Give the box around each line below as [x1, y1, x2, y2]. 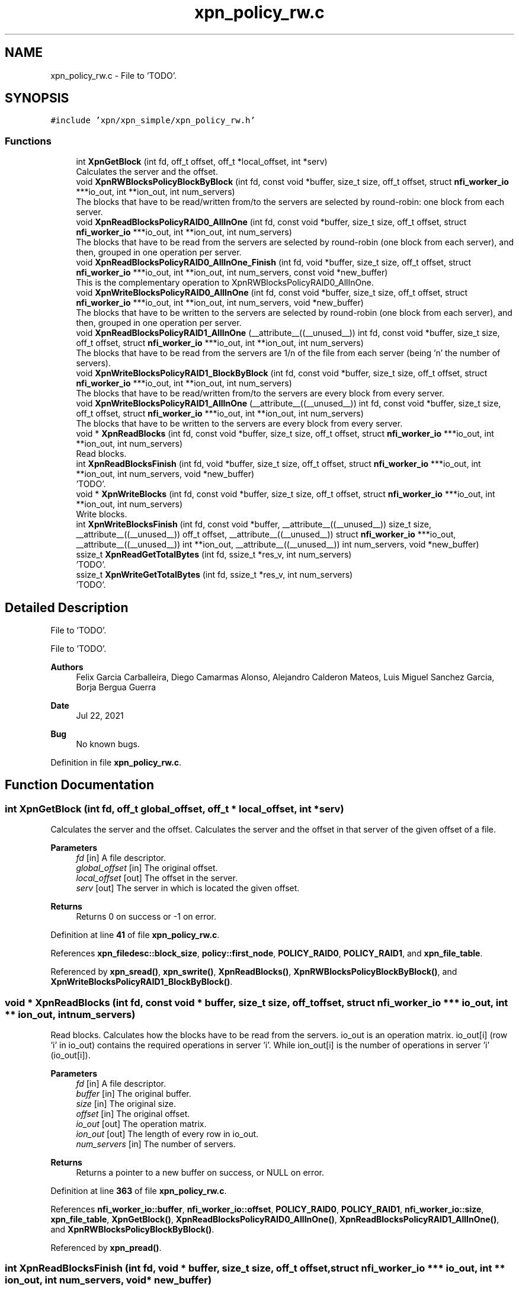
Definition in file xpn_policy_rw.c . [50, 757, 182, 768]
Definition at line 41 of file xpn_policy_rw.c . [50, 930, 220, 940]
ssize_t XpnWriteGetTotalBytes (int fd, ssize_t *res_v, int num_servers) [76, 569, 353, 580]
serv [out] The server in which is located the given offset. [76, 883, 300, 894]
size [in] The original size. [76, 1099, 177, 1109]
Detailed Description [5, 600, 129, 615]
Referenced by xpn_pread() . [50, 1243, 162, 1253]
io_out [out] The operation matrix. [76, 1119, 207, 1129]
